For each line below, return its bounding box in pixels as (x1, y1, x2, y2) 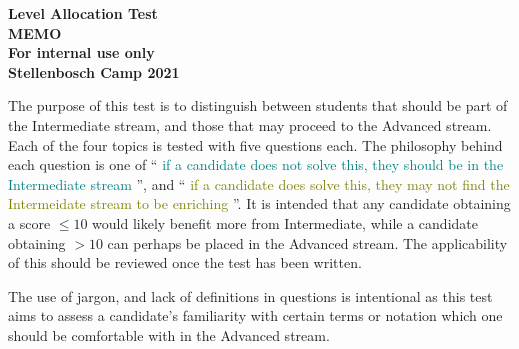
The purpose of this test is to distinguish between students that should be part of (8, 95, 508, 116)
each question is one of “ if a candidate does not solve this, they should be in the (8, 154, 504, 175)
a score (8, 212, 51, 233)
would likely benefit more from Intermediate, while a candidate (92, 212, 478, 233)
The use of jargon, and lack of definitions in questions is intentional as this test (8, 285, 493, 306)
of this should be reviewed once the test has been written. (8, 252, 362, 273)
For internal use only (8, 42, 155, 63)
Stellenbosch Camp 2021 (8, 61, 180, 82)
